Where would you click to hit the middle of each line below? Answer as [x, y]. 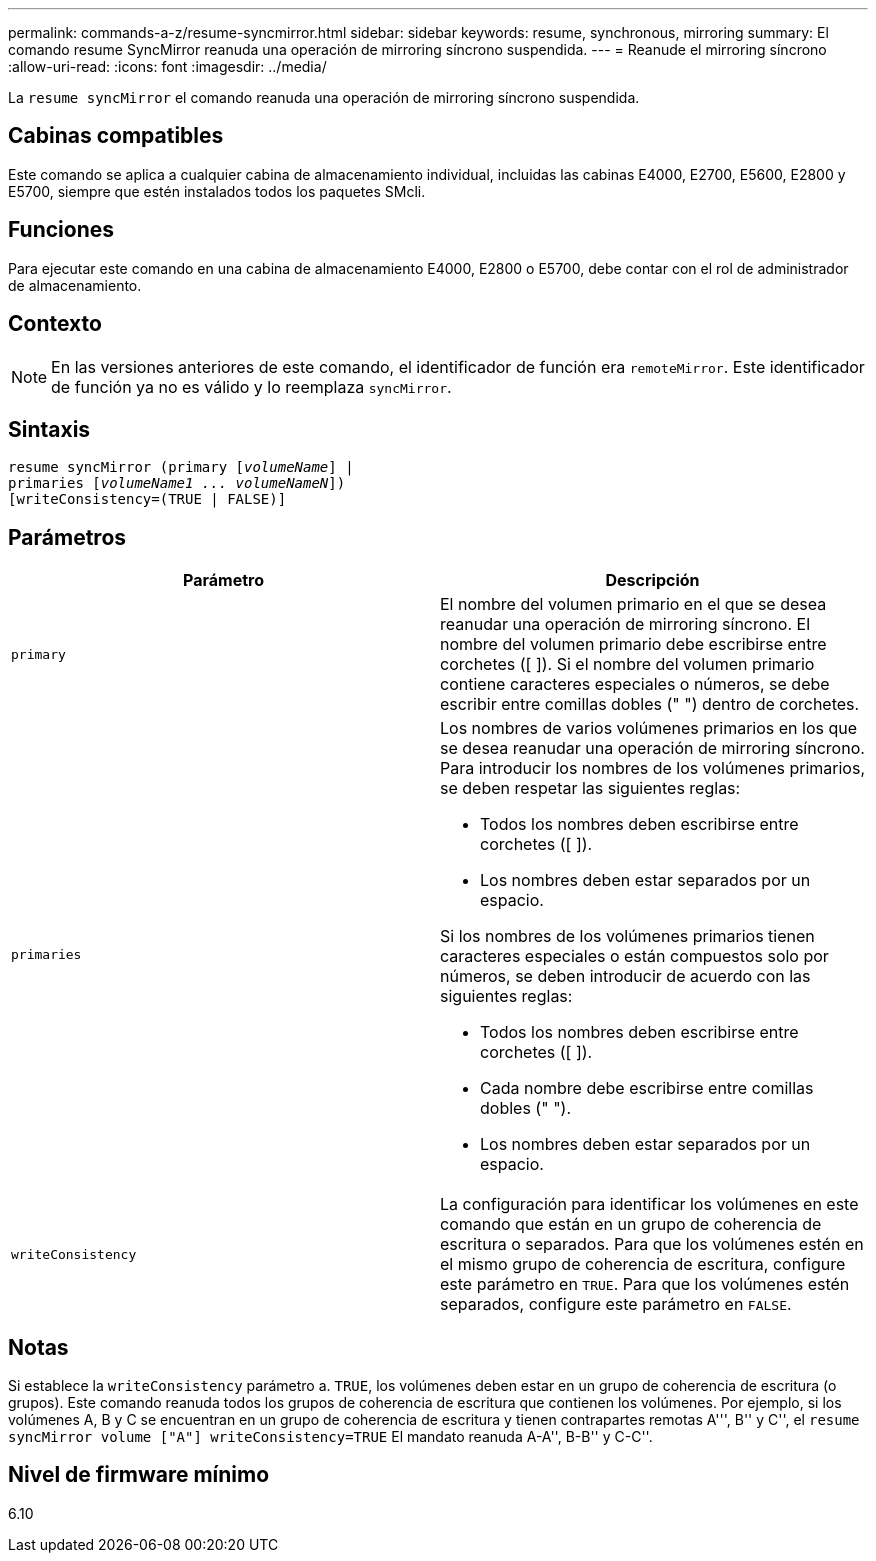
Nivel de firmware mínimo [139, 1475]
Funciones [61, 230]
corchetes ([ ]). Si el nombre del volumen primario [627, 664]
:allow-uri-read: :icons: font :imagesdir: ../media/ [167, 66]
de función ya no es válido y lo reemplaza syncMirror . [251, 386]
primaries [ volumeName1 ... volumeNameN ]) [177, 483]
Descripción [652, 580]
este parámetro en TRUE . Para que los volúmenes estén [645, 1284]
